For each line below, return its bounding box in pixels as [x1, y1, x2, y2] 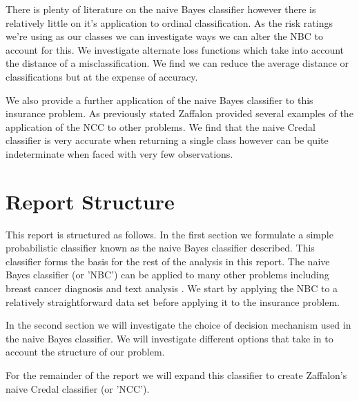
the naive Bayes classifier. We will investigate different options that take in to [6, 331, 333, 345]
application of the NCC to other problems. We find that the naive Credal [6, 119, 316, 134]
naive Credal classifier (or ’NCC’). [6, 381, 150, 395]
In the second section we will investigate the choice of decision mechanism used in [6, 318, 351, 332]
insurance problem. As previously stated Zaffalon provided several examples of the [6, 106, 353, 121]
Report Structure [6, 187, 175, 215]
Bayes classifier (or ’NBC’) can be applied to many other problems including [6, 267, 329, 282]
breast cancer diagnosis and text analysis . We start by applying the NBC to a [6, 281, 338, 296]
